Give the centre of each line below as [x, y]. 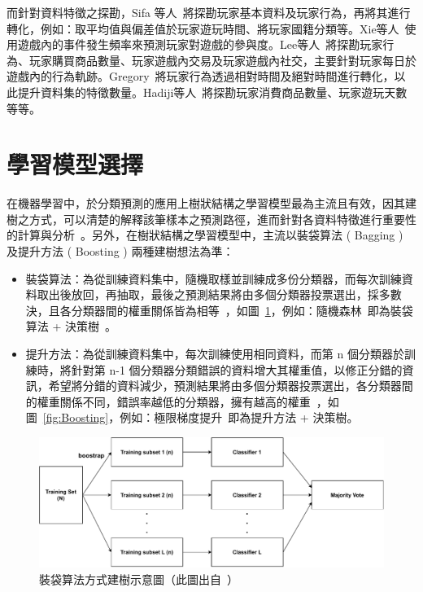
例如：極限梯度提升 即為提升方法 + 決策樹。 [239, 417]
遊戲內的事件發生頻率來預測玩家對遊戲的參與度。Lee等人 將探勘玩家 [200, 44]
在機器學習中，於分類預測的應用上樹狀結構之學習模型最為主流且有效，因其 [206, 203]
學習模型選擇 [75, 164]
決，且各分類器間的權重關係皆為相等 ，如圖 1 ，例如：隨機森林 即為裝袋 [219, 310]
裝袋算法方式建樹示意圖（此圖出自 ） [139, 579]
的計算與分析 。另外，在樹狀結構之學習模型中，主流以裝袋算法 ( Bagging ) [205, 235]
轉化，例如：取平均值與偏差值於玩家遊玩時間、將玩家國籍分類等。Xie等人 [203, 28]
